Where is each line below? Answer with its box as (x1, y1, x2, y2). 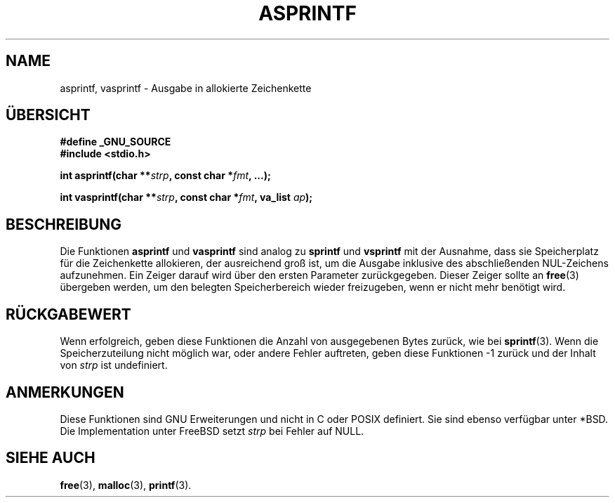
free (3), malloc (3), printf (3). (60, 478, 192, 491)
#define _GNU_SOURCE (60, 136, 171, 148)
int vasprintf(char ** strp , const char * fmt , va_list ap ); (60, 191, 313, 204)
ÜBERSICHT (6, 106, 91, 124)
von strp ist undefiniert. (60, 359, 168, 372)
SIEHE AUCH (6, 449, 95, 467)
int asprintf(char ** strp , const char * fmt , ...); (60, 169, 271, 182)
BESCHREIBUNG (6, 215, 122, 233)
